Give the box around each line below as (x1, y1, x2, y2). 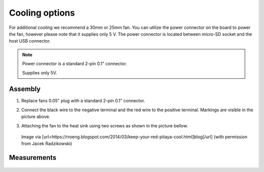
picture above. (21, 114, 51, 120)
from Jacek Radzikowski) (21, 141, 72, 147)
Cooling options (9, 7, 75, 18)
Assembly (9, 85, 41, 93)
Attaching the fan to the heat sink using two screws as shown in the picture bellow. (21, 123, 188, 128)
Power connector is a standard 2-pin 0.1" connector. (22, 61, 127, 67)
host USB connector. (9, 38, 51, 44)
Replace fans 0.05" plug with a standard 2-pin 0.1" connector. (21, 98, 145, 104)
